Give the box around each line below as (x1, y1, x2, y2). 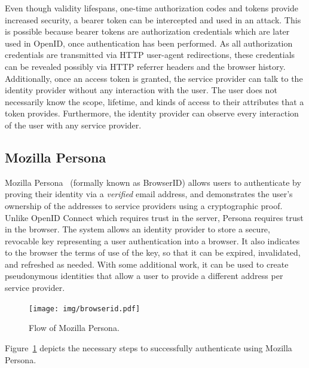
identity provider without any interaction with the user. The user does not (5, 84, 277, 96)
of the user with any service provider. (5, 118, 142, 131)
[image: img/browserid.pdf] (29, 304, 140, 313)
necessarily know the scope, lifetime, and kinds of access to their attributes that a (5, 95, 304, 108)
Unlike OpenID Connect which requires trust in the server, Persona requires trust (5, 211, 304, 223)
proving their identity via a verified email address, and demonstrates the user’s (5, 188, 293, 200)
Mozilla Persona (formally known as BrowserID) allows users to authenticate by (5, 176, 301, 188)
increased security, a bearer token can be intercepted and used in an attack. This (5, 13, 301, 26)
